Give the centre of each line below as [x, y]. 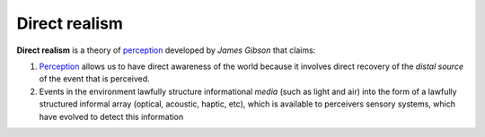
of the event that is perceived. [94, 79]
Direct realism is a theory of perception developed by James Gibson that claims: [166, 50]
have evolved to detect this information [111, 116]
